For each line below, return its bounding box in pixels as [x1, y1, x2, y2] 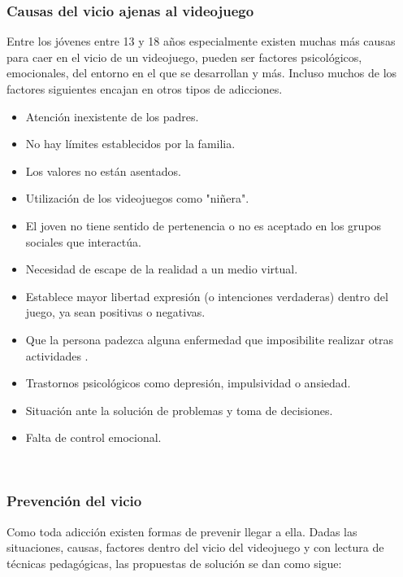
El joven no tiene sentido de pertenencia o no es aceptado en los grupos [25, 216, 382, 234]
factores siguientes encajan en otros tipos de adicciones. [6, 81, 283, 97]
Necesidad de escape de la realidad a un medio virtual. [25, 260, 298, 278]
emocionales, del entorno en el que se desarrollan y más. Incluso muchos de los [6, 64, 397, 81]
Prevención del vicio [6, 491, 142, 511]
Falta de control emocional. [25, 429, 162, 446]
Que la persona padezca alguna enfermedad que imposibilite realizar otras [25, 330, 394, 348]
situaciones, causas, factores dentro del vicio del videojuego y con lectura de [6, 539, 384, 556]
